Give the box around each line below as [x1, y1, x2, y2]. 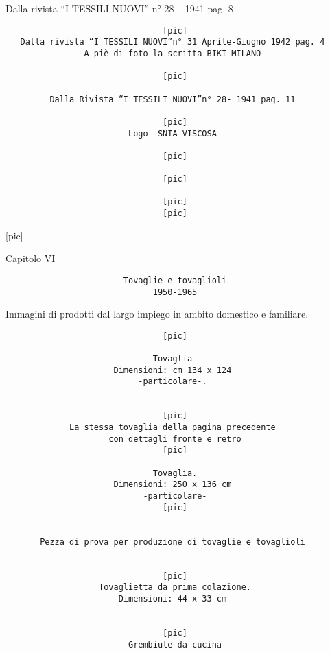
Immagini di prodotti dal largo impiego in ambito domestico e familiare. [5, 307, 309, 321]
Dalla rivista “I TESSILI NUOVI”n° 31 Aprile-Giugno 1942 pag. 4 [20, 37, 325, 47]
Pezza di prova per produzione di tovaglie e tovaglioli [40, 536, 305, 547]
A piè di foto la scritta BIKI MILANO [84, 48, 261, 58]
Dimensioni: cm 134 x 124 [113, 365, 232, 375]
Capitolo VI [5, 251, 56, 265]
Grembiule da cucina [128, 639, 222, 650]
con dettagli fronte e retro [108, 434, 241, 444]
